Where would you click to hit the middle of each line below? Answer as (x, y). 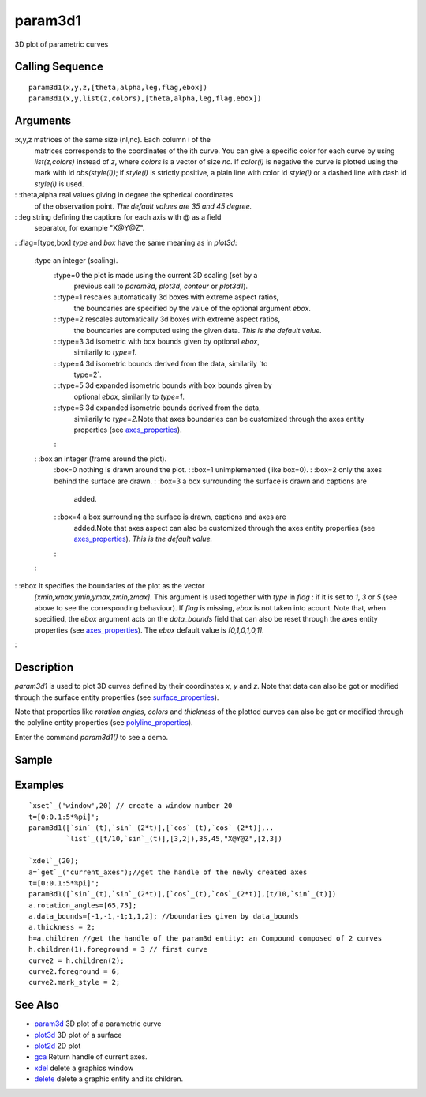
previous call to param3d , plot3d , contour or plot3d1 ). (161, 286)
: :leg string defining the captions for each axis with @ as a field (118, 216)
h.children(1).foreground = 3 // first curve (118, 949)
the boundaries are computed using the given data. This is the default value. (198, 330)
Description (44, 667)
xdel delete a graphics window (84, 1068)
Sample (34, 759)
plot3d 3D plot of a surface (78, 1035)
